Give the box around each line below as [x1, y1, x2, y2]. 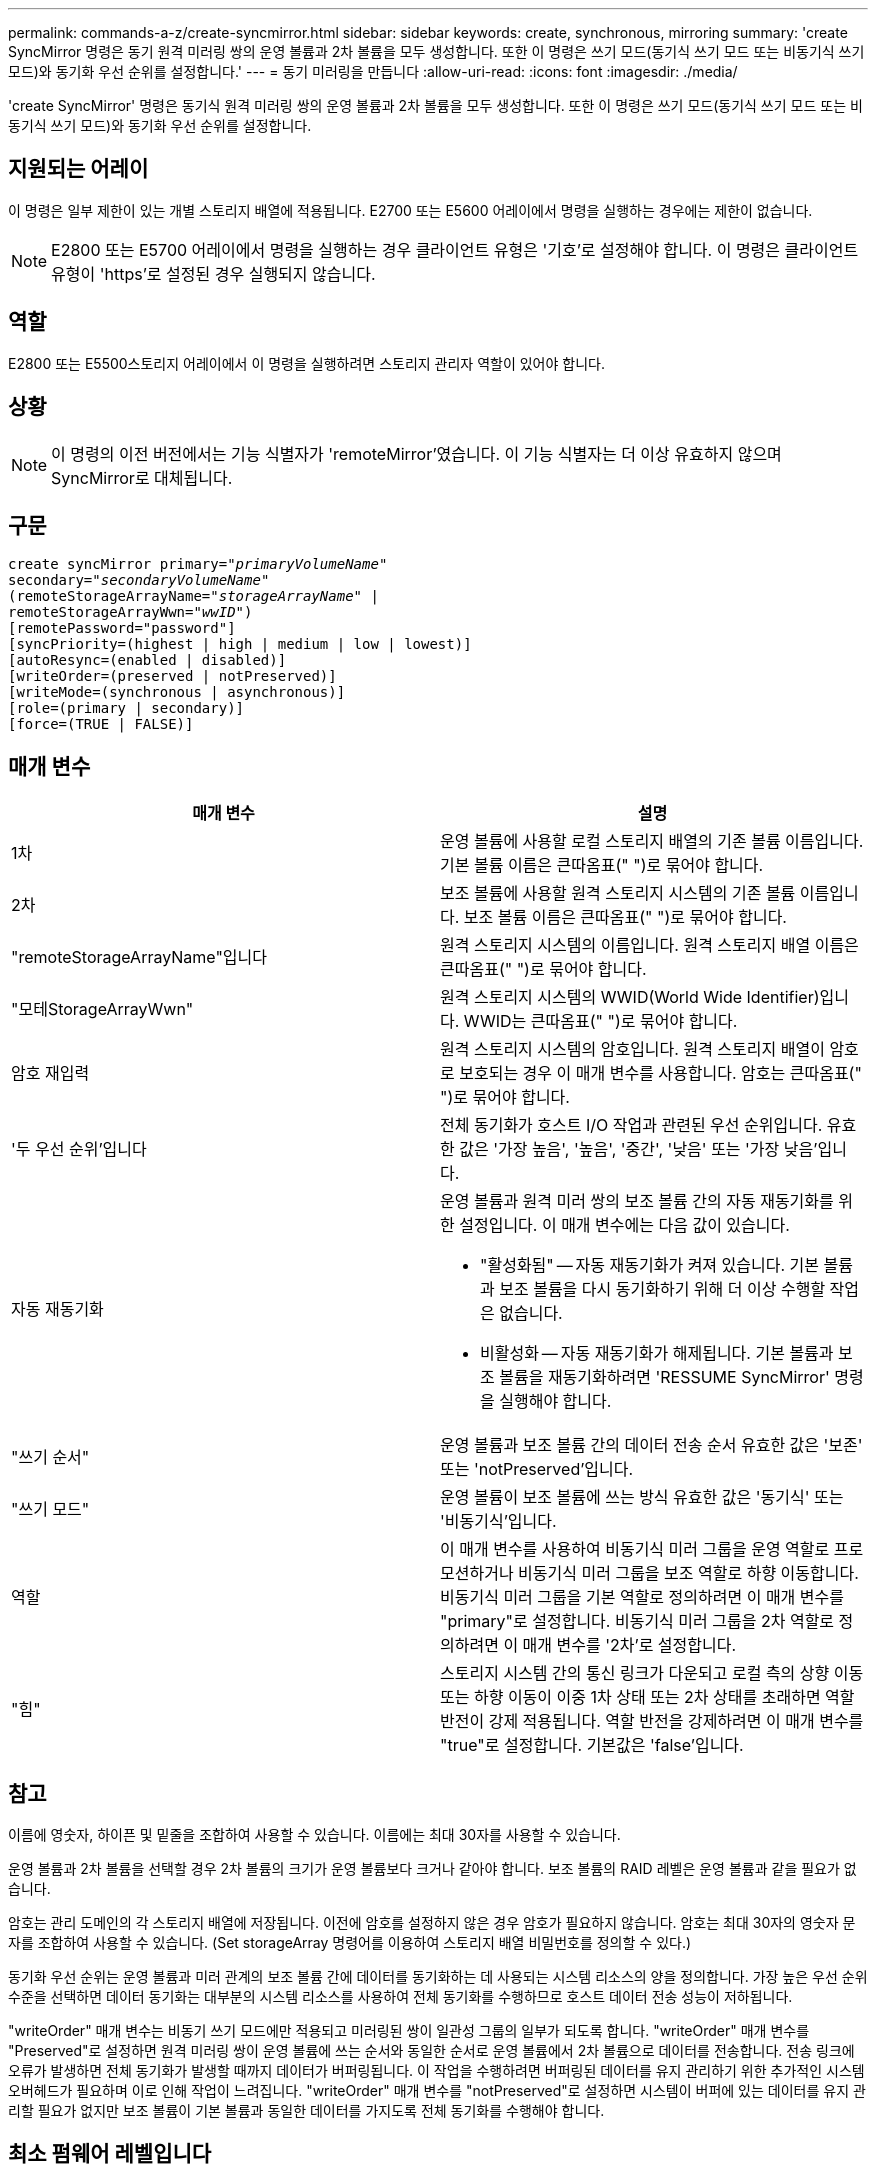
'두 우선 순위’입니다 [11, 1139, 147, 1160]
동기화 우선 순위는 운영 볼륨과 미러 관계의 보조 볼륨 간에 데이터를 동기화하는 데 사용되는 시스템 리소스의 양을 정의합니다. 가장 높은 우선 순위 [8, 1968, 868, 1986]
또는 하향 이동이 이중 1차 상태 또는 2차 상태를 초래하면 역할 [440, 1687, 855, 1708]
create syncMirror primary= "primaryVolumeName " [8, 556, 388, 573]
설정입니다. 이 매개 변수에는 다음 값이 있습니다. [459, 1215, 790, 1236]
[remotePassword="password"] [8, 620, 236, 637]
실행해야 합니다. [499, 1391, 612, 1412]
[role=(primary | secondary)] [8, 700, 245, 717]
